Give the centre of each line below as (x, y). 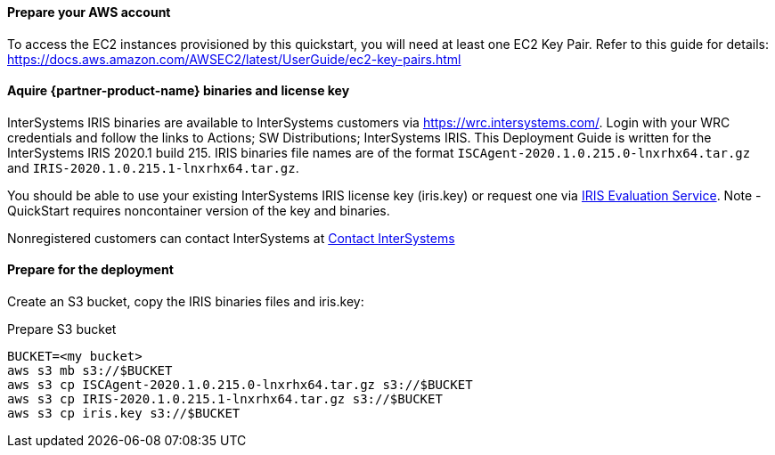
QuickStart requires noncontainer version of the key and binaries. (199, 210)
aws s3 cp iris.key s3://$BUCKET (124, 414)
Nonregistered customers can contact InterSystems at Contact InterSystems (231, 238)
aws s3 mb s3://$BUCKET (90, 371)
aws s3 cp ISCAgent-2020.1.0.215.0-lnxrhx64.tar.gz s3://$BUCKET (240, 385)
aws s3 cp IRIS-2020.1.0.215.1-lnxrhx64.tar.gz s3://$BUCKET (225, 399)
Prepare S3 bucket (62, 329)
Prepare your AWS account (89, 12)
